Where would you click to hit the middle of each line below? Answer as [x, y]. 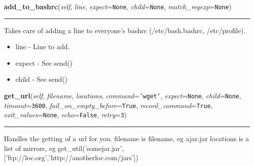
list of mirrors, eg [30, 148]
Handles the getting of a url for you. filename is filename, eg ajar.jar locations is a [127, 138]
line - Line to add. [42, 46]
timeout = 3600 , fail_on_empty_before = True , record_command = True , [108, 105]
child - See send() [42, 79]
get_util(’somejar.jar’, [91, 148]
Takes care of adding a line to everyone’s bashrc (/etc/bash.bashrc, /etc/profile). [125, 30]
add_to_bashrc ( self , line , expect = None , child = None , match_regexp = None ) [118, 6]
